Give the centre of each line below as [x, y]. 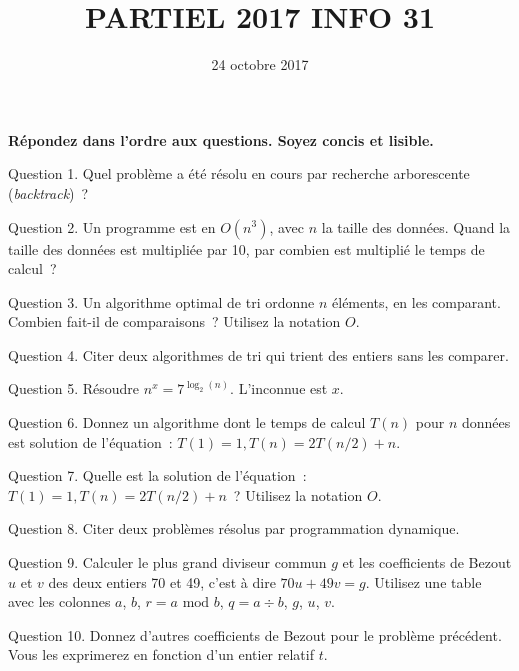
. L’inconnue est [279, 388]
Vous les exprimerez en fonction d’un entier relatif [161, 654]
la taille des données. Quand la [416, 226]
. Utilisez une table [423, 581]
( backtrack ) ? [48, 192]
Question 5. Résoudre [74, 388]
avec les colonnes [59, 601]
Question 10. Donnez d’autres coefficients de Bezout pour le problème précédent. [255, 634]
